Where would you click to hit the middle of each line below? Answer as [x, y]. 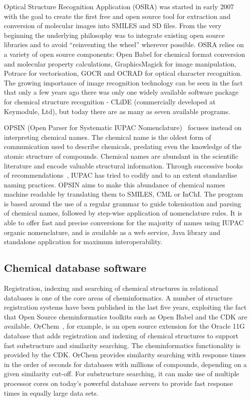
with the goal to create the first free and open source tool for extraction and [117, 16]
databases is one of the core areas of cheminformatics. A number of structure [118, 297]
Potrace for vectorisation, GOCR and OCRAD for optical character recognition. [123, 73]
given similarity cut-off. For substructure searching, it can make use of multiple [122, 374]
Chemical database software [75, 268]
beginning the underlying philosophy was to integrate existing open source [114, 35]
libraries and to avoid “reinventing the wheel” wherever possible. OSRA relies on [124, 44]
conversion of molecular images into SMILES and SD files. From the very [113, 25]
